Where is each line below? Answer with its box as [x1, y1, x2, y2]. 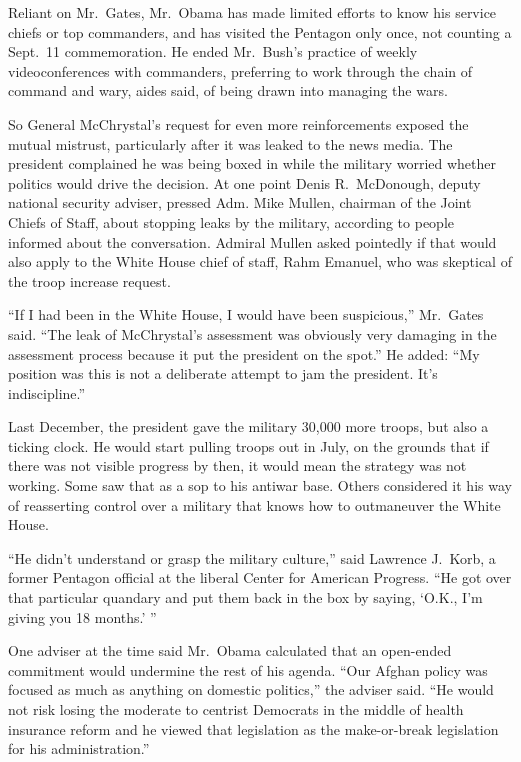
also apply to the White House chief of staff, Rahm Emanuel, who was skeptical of [8, 251, 512, 272]
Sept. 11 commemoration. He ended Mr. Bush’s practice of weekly [8, 41, 418, 62]
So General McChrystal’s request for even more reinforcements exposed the [8, 113, 469, 134]
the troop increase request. [8, 270, 171, 291]
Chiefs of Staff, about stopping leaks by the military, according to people [8, 211, 455, 232]
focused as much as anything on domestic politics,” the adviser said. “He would [8, 679, 494, 700]
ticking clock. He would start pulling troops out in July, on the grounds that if [8, 435, 489, 456]
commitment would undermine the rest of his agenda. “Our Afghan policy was [8, 659, 488, 680]
